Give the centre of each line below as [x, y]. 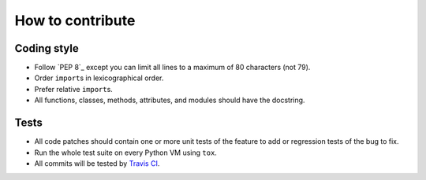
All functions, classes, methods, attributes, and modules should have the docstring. [170, 100]
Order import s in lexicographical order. [99, 78]
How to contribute [75, 20]
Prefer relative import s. [74, 89]
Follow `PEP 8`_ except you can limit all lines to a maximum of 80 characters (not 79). [172, 68]
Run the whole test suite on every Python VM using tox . [125, 152]
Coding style [47, 48]
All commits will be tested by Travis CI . [97, 163]
